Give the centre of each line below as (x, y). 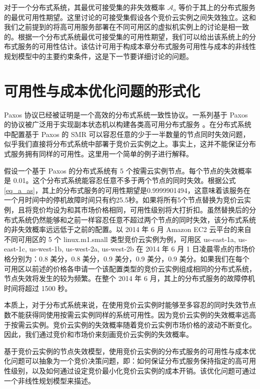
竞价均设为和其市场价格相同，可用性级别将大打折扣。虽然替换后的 (140, 210)
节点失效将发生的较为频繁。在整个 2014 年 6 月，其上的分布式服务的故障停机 (129, 278)
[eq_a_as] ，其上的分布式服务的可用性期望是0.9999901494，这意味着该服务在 (127, 190)
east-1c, (15, 249)
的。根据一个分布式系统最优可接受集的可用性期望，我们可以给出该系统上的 (126, 36)
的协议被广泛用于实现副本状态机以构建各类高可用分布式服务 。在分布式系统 (128, 124)
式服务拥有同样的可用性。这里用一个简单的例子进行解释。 (98, 154)
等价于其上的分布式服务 (217, 7)
